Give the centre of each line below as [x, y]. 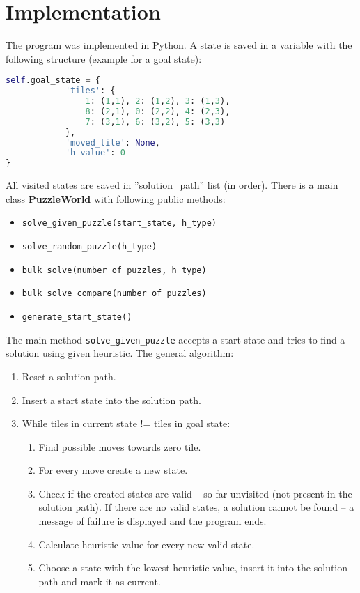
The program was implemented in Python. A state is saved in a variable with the [179, 45]
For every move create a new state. [113, 470]
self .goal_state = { [53, 80]
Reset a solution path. [69, 376]
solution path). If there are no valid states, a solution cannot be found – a [196, 507]
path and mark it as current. [100, 581]
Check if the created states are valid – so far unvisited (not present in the [195, 493]
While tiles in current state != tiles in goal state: [126, 423]
